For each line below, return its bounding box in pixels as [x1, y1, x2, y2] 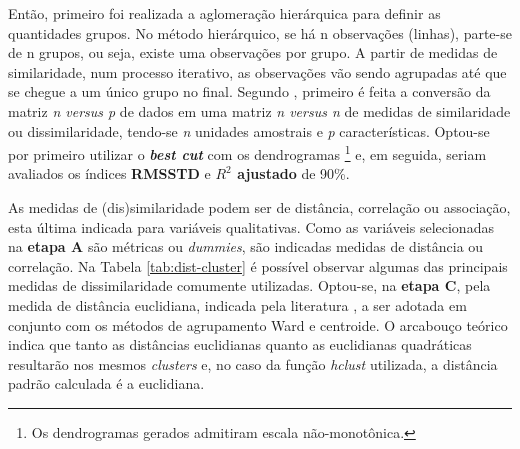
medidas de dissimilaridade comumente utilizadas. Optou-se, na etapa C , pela [8, 275, 491, 296]
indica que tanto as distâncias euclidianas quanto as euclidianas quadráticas [8, 334, 472, 355]
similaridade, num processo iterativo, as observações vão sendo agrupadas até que [8, 61, 507, 82]
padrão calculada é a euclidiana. [8, 373, 205, 394]
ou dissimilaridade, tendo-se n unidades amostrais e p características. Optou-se [8, 120, 490, 141]
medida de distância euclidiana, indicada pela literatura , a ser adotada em [8, 294, 467, 315]
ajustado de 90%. [237, 163, 350, 184]
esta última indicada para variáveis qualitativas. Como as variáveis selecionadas [8, 216, 494, 237]
